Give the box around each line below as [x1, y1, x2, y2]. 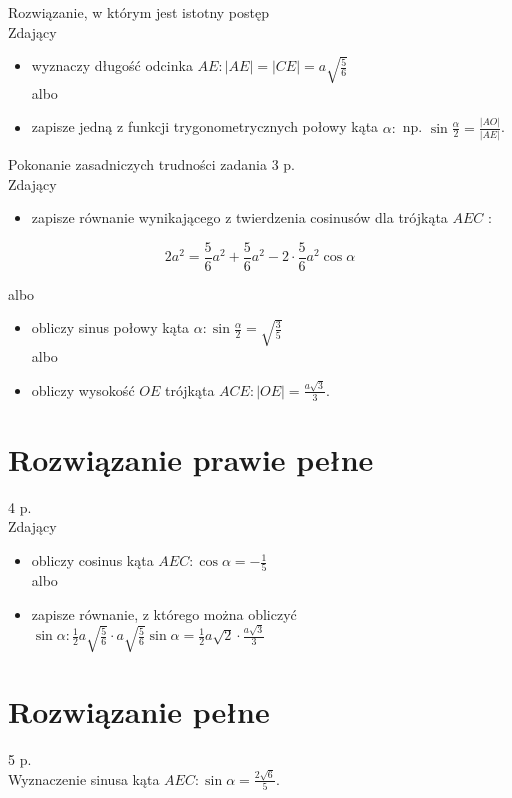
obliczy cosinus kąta [31, 550, 154, 571]
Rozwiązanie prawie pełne [8, 438, 374, 479]
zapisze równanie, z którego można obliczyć [31, 603, 297, 624]
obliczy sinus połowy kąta [31, 317, 190, 338]
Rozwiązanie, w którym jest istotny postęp [8, 2, 270, 22]
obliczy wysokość [31, 379, 135, 400]
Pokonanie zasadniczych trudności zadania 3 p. [8, 153, 296, 174]
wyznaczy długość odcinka [31, 55, 193, 76]
